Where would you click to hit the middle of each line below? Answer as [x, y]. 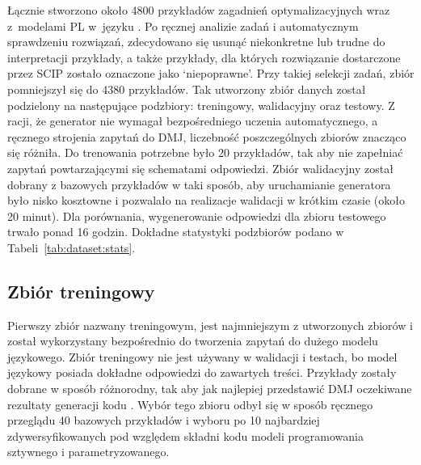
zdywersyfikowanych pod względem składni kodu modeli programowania [185, 435]
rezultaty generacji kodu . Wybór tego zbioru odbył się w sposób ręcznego [190, 404]
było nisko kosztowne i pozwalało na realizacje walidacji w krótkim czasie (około [206, 200]
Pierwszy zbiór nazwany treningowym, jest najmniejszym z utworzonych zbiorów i [210, 325]
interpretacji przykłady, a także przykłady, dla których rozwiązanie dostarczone [204, 57]
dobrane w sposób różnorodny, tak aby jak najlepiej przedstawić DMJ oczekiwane [210, 389]
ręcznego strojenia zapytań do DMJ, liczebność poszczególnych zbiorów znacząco [207, 136]
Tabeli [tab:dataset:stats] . [72, 247]
